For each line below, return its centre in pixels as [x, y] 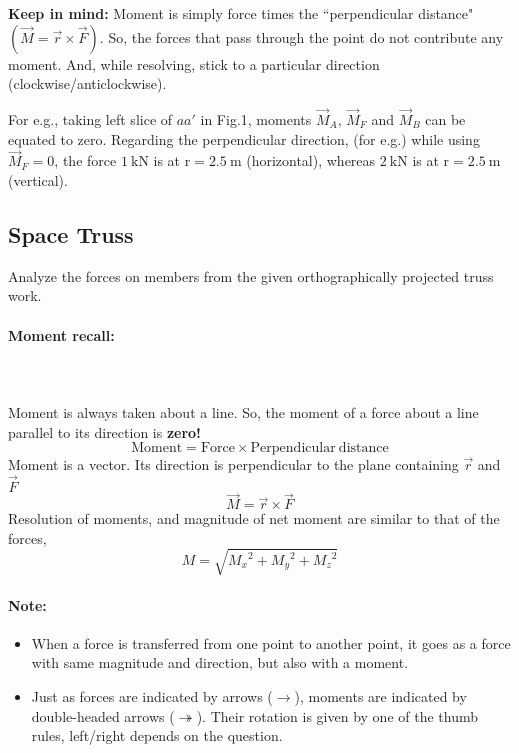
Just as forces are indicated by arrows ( [152, 695]
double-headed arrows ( [103, 715]
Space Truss [71, 233]
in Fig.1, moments [256, 119]
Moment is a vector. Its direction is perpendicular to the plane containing [233, 464]
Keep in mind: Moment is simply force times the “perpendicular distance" [241, 13]
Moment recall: [61, 334]
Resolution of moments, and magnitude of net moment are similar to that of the [254, 518]
